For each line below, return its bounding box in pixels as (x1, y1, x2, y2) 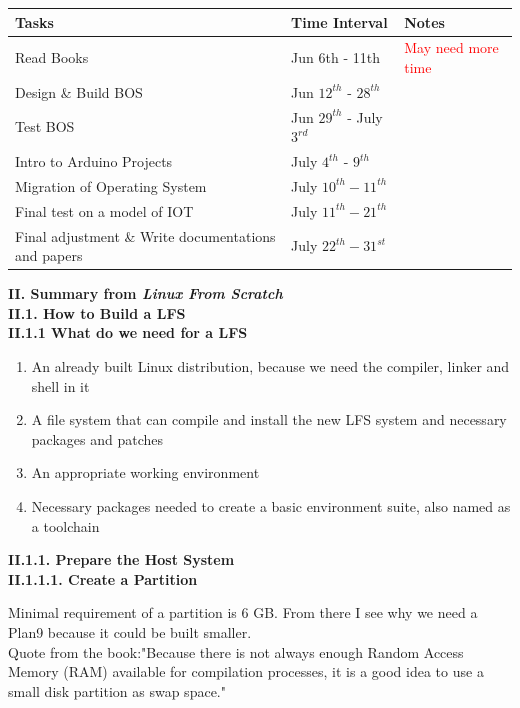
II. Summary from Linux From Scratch (8, 283, 283, 304)
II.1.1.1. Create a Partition (8, 568, 198, 589)
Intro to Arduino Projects (15, 151, 173, 172)
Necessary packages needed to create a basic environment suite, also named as (31, 496, 511, 517)
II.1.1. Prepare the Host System (8, 549, 235, 570)
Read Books (15, 47, 89, 68)
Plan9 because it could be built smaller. (8, 622, 252, 642)
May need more (404, 37, 499, 58)
